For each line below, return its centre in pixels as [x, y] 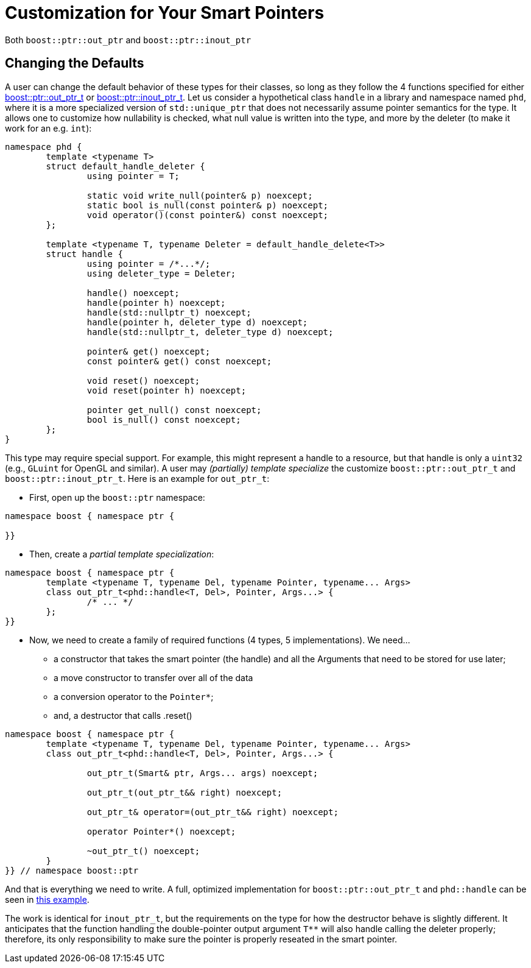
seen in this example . [47, 899]
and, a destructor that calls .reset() [123, 715]
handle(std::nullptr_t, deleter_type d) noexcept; [210, 332]
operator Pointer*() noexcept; [161, 831]
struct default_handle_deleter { [125, 166]
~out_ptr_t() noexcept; [143, 851]
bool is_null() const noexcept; [164, 419]
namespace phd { [44, 147]
